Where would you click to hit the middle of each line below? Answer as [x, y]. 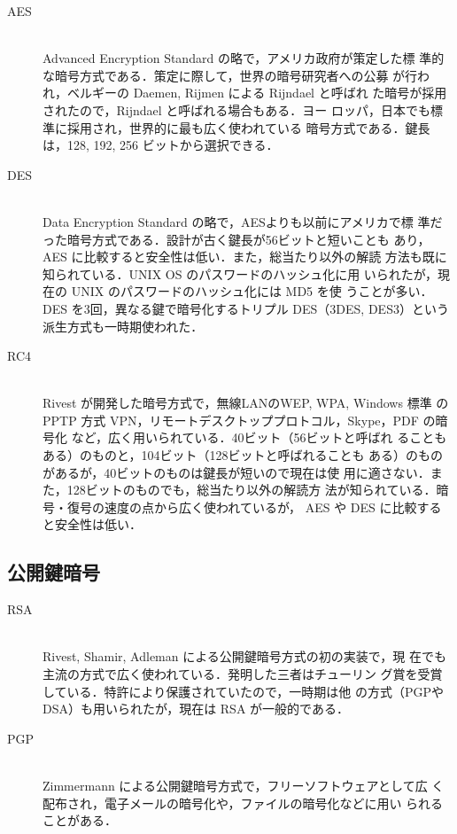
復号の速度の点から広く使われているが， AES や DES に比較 [242, 507]
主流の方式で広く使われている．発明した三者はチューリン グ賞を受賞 [243, 674]
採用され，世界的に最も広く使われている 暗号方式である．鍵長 [248, 127]
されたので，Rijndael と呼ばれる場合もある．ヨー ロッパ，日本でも [236, 109]
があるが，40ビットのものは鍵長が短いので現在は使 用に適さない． [236, 472]
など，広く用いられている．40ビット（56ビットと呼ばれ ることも [259, 437]
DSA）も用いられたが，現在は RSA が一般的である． [196, 709]
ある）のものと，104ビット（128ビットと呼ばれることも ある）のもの [243, 455]
